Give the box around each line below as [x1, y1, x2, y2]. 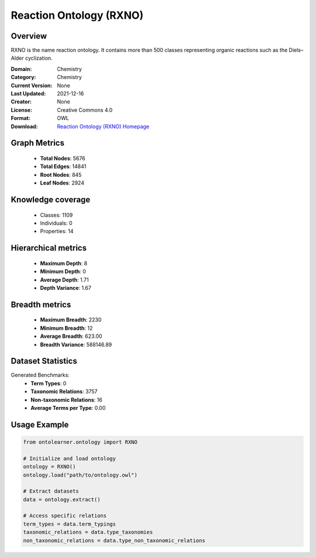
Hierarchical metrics [11, 243, 87, 253]
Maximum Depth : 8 [40, 259, 88, 266]
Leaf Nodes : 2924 [40, 179, 85, 187]
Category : [11, 74, 36, 81]
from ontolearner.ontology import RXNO [23, 439, 138, 445]
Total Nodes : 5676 [40, 155, 85, 162]
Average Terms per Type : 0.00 [30, 404, 106, 411]
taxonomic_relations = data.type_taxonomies [23, 529, 153, 536]
